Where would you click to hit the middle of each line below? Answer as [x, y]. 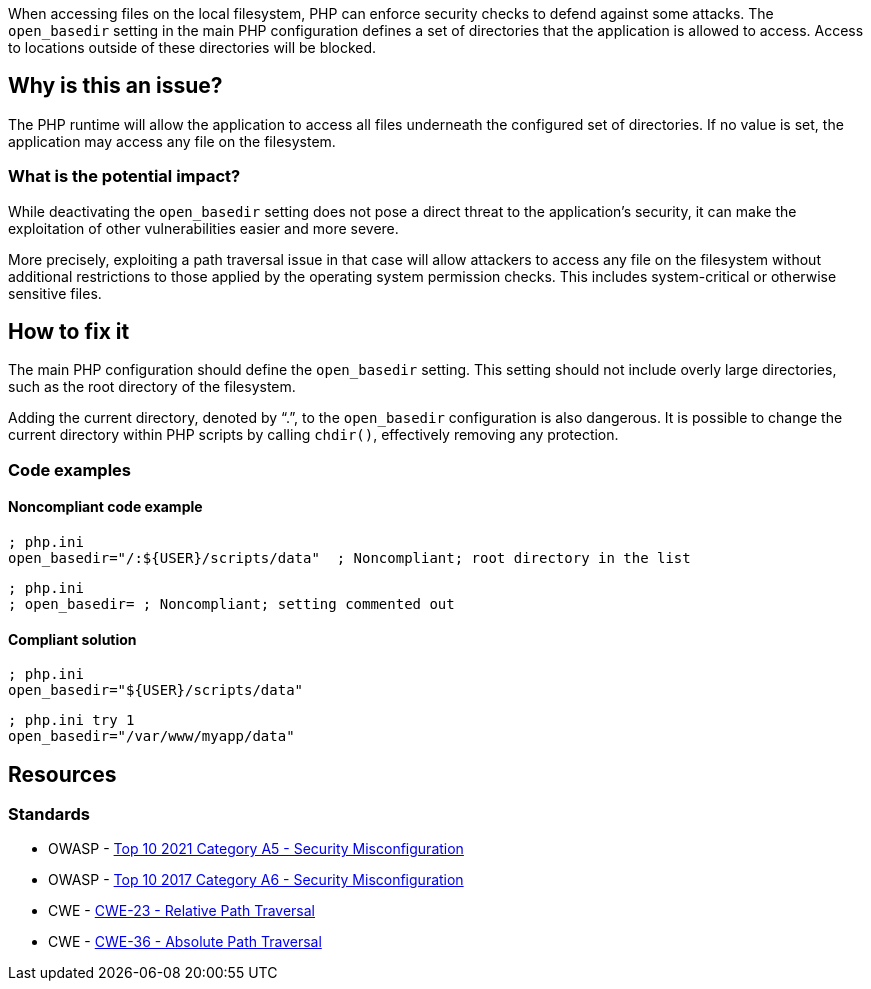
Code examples [70, 469]
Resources [62, 774]
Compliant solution [72, 639]
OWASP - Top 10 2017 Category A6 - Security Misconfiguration [256, 880]
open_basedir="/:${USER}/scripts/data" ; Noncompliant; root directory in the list [349, 558]
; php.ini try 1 [71, 720]
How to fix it [69, 332]
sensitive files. [55, 293]
